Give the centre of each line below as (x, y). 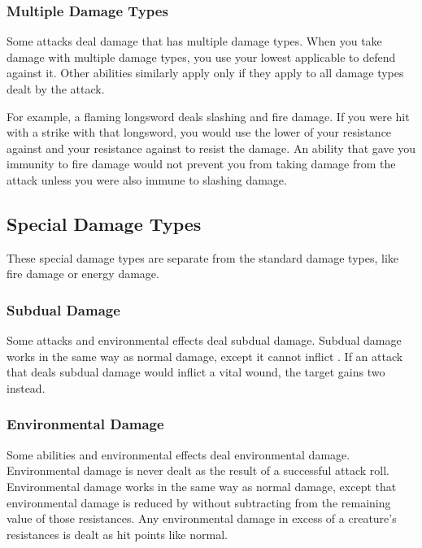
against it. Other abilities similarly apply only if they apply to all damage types (205, 73)
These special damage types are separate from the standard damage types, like (203, 257)
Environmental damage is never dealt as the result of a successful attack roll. (198, 470)
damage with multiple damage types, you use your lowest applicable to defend (201, 57)
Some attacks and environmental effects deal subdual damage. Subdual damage (204, 340)
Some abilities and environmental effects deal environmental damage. (178, 454)
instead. (26, 387)
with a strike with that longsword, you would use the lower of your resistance (199, 132)
